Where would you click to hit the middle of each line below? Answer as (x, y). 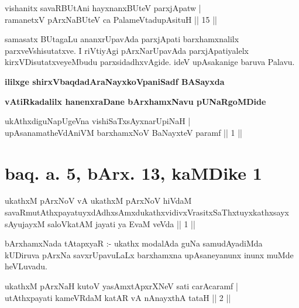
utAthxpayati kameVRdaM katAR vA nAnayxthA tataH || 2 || (118, 297)
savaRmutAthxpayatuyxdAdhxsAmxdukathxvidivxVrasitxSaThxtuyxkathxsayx (147, 212)
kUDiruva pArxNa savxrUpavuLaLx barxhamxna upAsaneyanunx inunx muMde (149, 254)
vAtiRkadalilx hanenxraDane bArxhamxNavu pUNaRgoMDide (135, 101)
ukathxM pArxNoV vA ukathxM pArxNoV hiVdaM (98, 201)
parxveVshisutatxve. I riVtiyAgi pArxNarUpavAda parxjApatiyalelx (127, 50)
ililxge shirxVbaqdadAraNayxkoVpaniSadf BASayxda (115, 81)
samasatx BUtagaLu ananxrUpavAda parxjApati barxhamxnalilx (122, 39)
